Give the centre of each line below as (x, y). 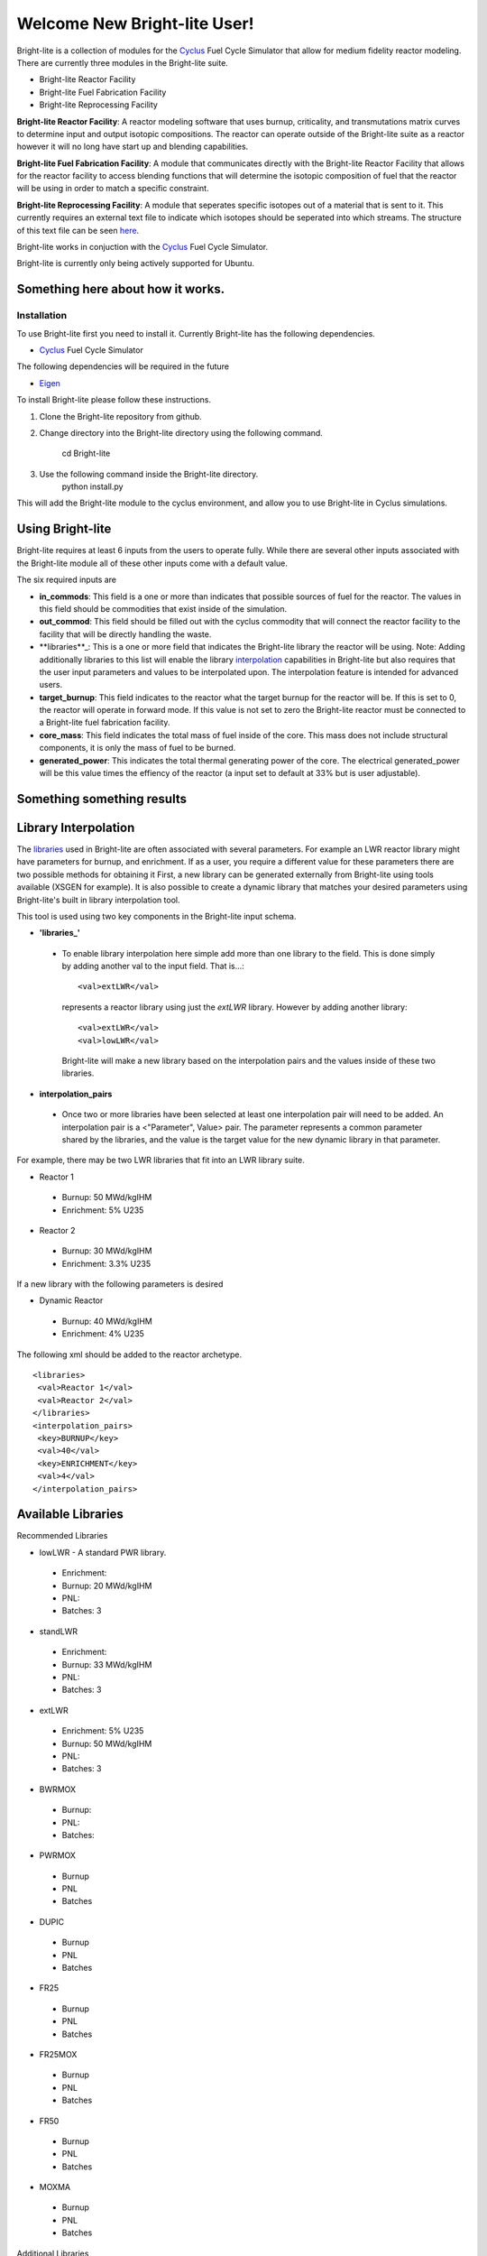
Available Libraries (70, 1515)
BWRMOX (58, 1789)
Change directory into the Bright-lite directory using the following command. (181, 432)
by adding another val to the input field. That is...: (153, 966)
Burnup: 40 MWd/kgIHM (107, 1321)
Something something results (101, 799)
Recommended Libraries (62, 1536)
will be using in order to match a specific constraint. (113, 189)
